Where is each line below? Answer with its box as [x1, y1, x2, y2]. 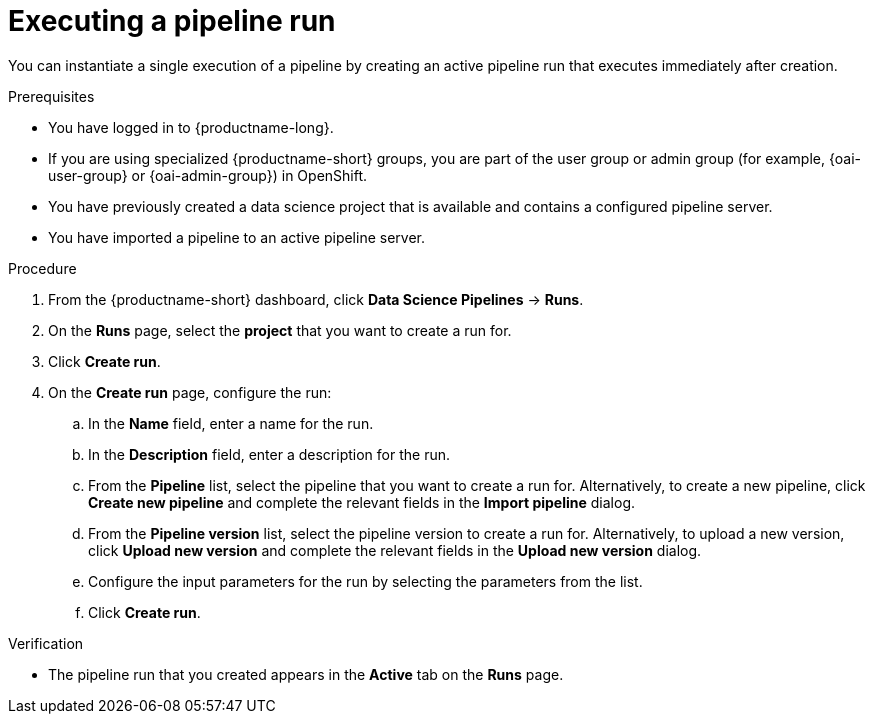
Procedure [8, 259, 77, 277]
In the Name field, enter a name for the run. [88, 414, 374, 432]
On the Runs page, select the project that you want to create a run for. [48, 321, 512, 339]
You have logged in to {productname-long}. [48, 118, 334, 136]
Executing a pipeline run [8, 4, 336, 38]
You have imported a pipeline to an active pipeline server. [48, 228, 425, 246]
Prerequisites [8, 87, 95, 105]
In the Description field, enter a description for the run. [88, 445, 450, 463]
